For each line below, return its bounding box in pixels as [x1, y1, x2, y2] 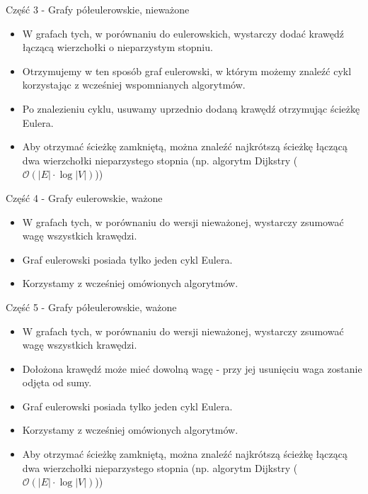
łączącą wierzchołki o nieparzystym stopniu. [22, 40, 213, 55]
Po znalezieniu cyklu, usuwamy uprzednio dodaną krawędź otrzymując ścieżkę [22, 101, 360, 116]
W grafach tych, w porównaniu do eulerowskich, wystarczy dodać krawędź [22, 26, 344, 40]
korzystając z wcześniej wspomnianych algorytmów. [22, 77, 246, 92]
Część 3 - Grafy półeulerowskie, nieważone [6, 2, 190, 16]
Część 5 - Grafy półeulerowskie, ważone [6, 299, 177, 314]
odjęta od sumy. [22, 375, 92, 390]
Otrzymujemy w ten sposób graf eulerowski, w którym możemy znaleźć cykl [22, 63, 352, 78]
